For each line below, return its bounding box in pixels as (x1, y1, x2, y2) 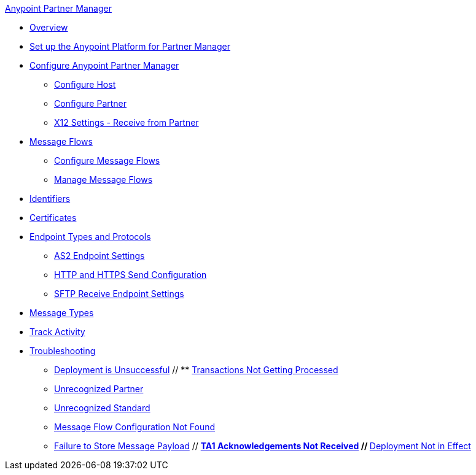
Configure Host (54, 79, 116, 90)
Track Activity (29, 326, 85, 337)
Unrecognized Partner (54, 384, 144, 394)
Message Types (29, 307, 94, 318)
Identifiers (29, 193, 71, 204)
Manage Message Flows (54, 174, 153, 185)
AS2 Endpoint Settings (54, 250, 145, 261)
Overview (29, 22, 68, 33)
